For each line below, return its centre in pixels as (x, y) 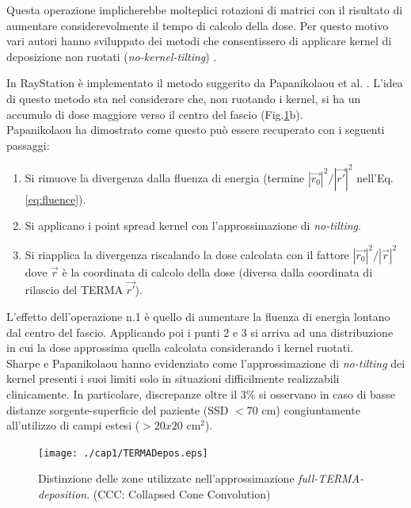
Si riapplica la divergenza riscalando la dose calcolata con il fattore (187, 254)
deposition (63, 493)
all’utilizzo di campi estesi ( (73, 425)
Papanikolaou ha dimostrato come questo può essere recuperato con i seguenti (196, 130)
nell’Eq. (375, 177)
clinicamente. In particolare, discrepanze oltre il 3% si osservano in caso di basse (201, 393)
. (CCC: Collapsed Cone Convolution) (179, 493)
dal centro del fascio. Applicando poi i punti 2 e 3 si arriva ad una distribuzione (200, 332)
